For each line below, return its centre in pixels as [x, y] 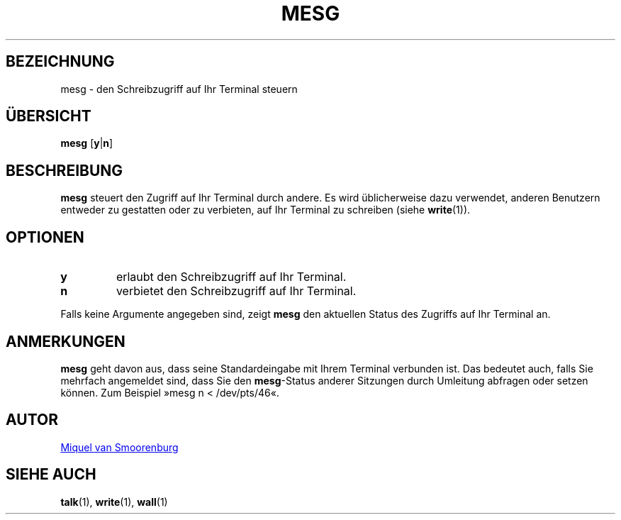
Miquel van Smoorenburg [119, 447]
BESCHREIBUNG [65, 170]
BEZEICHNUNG [60, 62]
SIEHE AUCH [51, 475]
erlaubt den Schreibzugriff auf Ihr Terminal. [231, 277]
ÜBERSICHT [49, 116]
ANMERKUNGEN [66, 341]
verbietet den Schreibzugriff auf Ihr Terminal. [236, 291]
